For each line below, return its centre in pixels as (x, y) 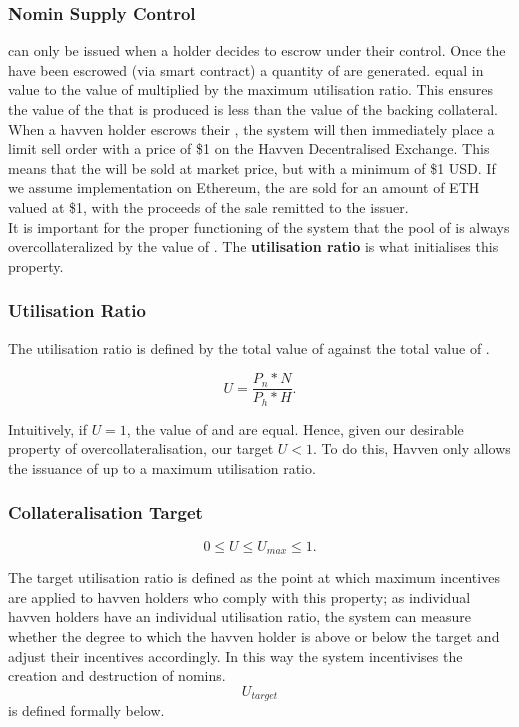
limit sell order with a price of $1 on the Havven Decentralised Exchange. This (249, 148)
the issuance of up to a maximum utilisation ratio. (162, 467)
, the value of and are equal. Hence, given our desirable (295, 428)
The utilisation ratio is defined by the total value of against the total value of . (249, 347)
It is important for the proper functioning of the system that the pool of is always (259, 226)
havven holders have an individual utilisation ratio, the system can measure (239, 616)
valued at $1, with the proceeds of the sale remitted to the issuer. (208, 206)
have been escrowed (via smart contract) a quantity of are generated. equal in (246, 69)
